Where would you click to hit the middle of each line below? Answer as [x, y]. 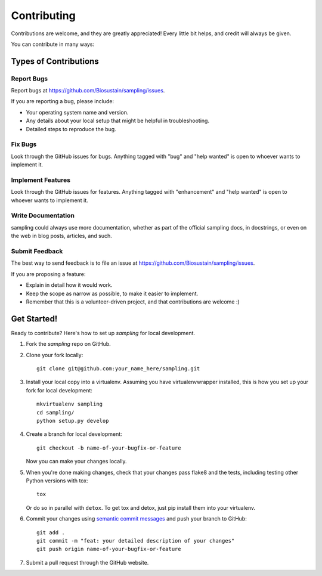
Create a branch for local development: [74, 434]
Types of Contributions [55, 61]
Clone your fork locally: [55, 355]
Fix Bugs [24, 144]
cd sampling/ [55, 412]
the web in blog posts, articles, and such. [62, 236]
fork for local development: [59, 390]
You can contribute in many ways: [53, 44]
